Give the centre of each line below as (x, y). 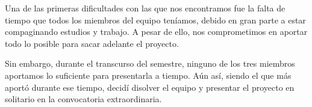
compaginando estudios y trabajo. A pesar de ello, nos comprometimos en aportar (156, 32)
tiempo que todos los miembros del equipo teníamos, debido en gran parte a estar (155, 20)
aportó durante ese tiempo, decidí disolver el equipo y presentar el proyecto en (150, 87)
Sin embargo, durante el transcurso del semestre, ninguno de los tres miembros (150, 63)
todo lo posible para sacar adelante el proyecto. (92, 43)
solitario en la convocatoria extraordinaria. (83, 99)
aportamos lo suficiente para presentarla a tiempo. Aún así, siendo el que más (148, 75)
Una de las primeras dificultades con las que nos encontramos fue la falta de (145, 8)
